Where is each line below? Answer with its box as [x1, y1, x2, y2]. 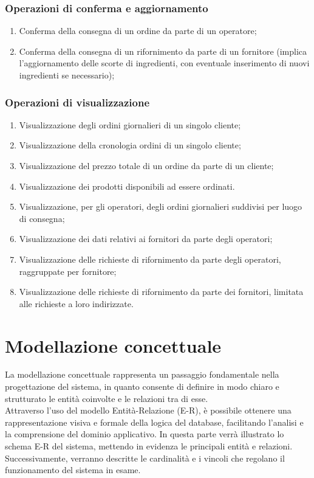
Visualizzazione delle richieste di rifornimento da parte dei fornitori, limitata [19, 285, 304, 298]
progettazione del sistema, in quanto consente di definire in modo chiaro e [5, 380, 279, 393]
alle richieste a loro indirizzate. [19, 297, 134, 310]
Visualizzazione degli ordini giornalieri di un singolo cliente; [19, 118, 241, 131]
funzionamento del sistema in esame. [5, 463, 141, 476]
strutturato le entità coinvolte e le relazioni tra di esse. [5, 392, 208, 404]
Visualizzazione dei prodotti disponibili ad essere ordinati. [19, 179, 235, 192]
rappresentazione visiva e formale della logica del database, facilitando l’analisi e [5, 415, 304, 428]
